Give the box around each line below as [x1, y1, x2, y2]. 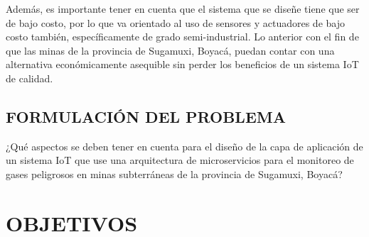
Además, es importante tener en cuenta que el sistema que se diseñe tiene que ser [6, 1, 360, 16]
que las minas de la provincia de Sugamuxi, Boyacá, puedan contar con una [6, 43, 335, 57]
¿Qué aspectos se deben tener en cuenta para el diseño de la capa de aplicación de [6, 138, 363, 153]
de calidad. [6, 70, 53, 85]
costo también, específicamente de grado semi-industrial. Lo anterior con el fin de [6, 29, 359, 44]
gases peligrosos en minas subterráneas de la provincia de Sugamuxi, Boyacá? [6, 166, 343, 181]
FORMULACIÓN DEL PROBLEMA [6, 105, 286, 127]
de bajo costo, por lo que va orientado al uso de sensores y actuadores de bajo [6, 15, 345, 30]
